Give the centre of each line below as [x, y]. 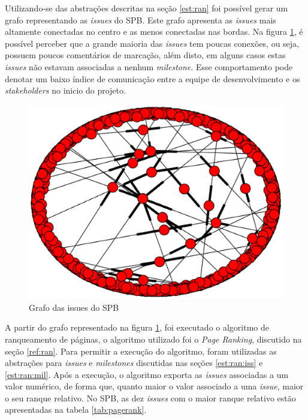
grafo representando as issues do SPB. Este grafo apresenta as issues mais [141, 19]
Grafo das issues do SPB [74, 307]
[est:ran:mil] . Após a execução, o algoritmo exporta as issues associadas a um [147, 374]
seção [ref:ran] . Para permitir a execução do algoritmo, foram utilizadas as [141, 351]
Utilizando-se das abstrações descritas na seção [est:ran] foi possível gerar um [147, 8]
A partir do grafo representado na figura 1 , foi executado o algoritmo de [137, 327]
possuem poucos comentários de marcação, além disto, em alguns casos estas [145, 55]
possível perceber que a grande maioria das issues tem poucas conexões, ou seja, [152, 43]
